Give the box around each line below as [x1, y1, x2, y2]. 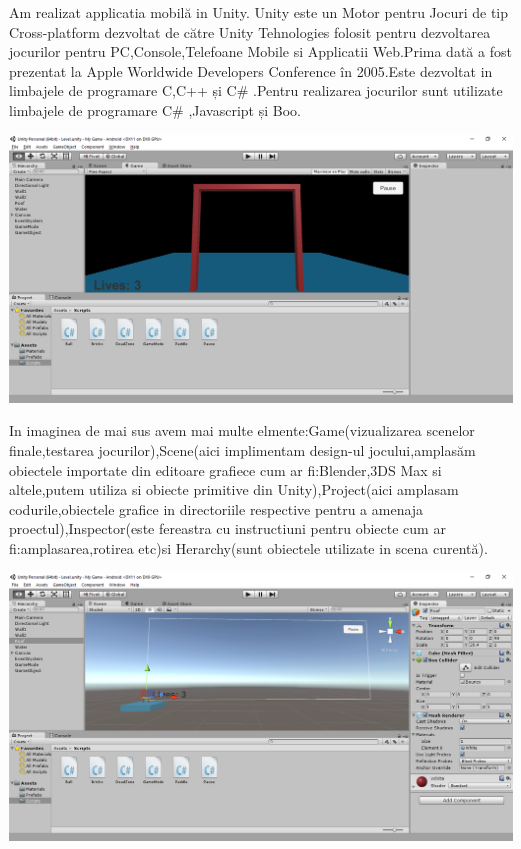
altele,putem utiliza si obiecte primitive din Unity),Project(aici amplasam [9, 479, 459, 500]
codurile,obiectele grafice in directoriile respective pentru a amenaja [9, 498, 424, 519]
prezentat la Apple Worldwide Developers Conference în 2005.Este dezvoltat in [9, 60, 493, 81]
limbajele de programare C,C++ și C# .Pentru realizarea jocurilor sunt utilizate [9, 80, 503, 101]
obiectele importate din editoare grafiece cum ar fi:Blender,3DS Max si [9, 459, 442, 480]
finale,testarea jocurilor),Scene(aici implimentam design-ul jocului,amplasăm [9, 439, 476, 460]
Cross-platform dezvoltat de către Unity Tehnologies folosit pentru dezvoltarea [9, 21, 491, 42]
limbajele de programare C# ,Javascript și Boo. [9, 99, 301, 120]
